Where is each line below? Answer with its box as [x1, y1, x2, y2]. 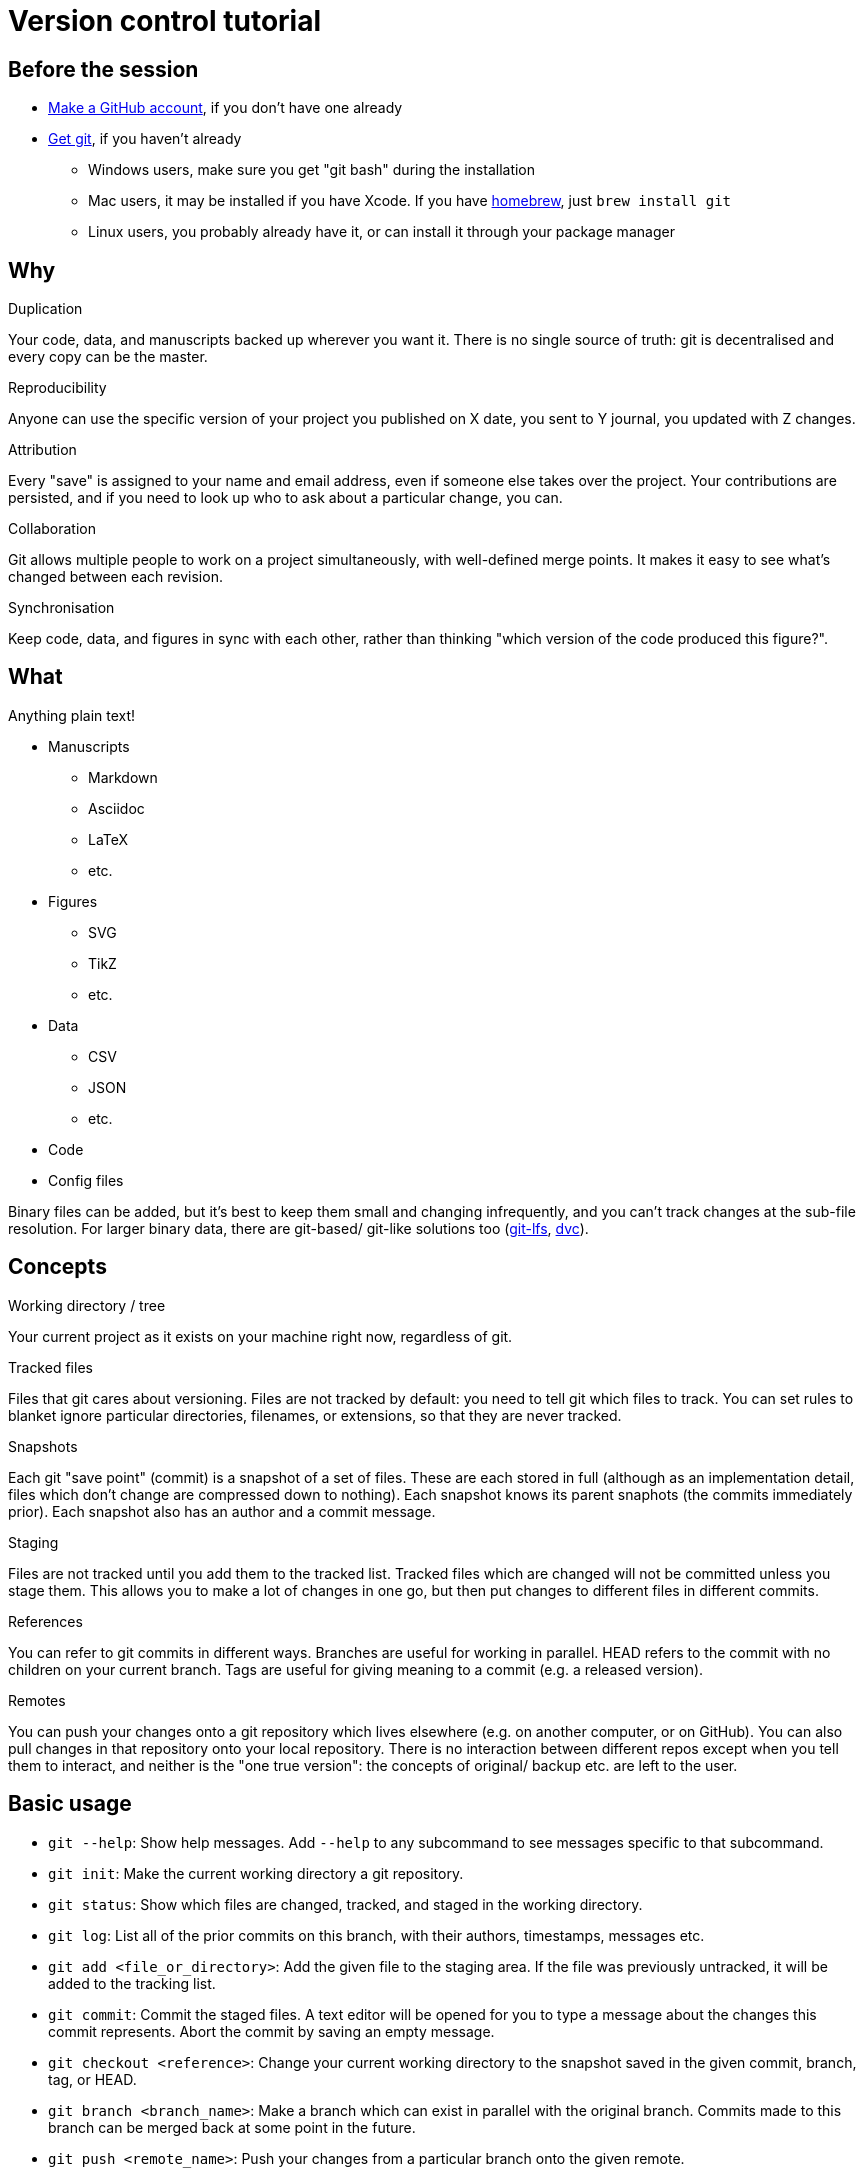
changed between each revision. [8, 568, 223, 586]
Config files [48, 1171, 124, 1189]
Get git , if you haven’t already [48, 130, 242, 148]
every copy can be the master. [8, 348, 208, 366]
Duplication [8, 300, 83, 318]
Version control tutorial [8, 4, 322, 38]
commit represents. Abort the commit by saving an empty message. [48, 2022, 495, 2040]
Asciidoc [88, 799, 145, 817]
